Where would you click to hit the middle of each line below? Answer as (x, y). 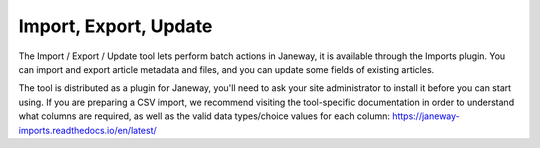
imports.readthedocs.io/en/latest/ (87, 130)
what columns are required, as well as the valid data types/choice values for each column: (204, 116)
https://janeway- (425, 116)
